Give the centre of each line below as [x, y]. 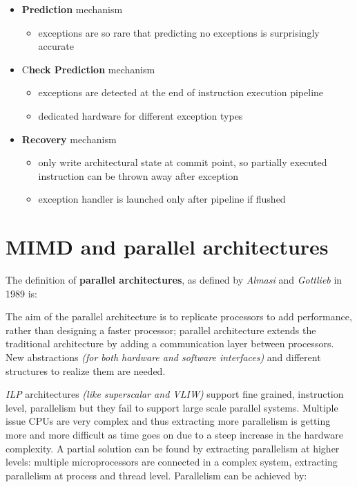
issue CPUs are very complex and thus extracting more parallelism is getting [168, 421]
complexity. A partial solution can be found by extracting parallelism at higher [173, 448]
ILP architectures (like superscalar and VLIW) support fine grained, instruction [175, 394]
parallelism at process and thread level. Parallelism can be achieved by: [156, 475]
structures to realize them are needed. [86, 370]
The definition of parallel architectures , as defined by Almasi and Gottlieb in [174, 280]
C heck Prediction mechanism [88, 69]
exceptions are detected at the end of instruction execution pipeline [181, 92]
